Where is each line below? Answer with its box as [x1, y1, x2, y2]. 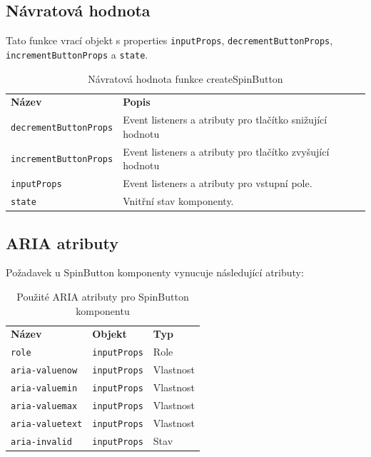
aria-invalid [11, 436, 72, 447]
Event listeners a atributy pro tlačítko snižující [123, 112, 327, 127]
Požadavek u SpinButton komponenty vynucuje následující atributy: [6, 265, 304, 280]
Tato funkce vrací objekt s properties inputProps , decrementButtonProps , [6, 33, 333, 48]
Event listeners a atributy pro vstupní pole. [123, 176, 312, 191]
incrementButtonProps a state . [6, 46, 148, 61]
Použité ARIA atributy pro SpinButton [16, 288, 189, 303]
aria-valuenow [11, 366, 78, 376]
